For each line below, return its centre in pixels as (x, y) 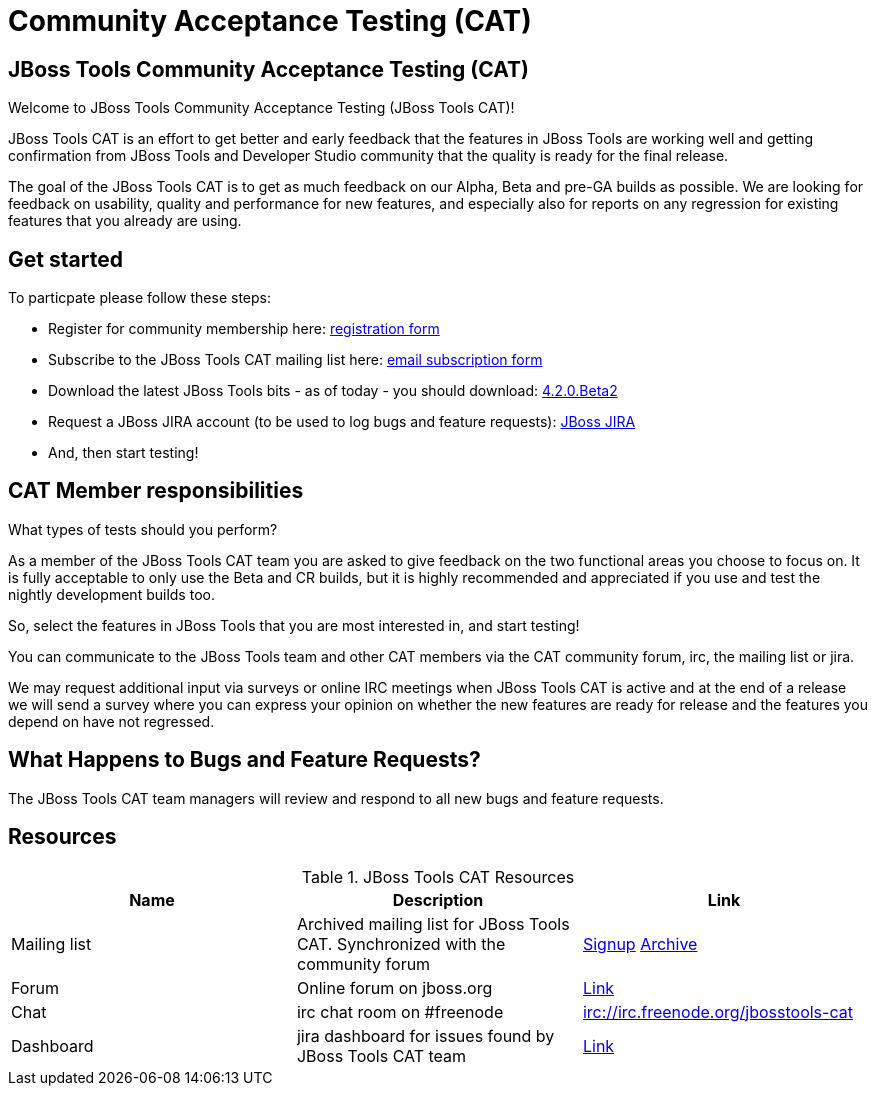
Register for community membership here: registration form (244, 329)
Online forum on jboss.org (394, 987)
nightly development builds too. (111, 594)
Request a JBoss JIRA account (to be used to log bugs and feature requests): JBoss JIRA (342, 422)
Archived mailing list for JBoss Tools (433, 923)
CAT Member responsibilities (156, 491)
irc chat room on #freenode (400, 1011)
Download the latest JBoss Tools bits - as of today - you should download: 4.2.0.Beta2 (333, 391)
